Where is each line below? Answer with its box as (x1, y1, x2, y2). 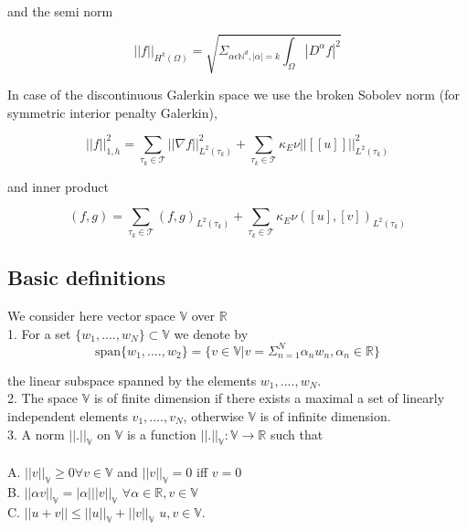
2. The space (7, 388, 79, 408)
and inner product (7, 176, 109, 196)
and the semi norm (7, 2, 113, 20)
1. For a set (7, 323, 71, 343)
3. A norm (7, 424, 65, 443)
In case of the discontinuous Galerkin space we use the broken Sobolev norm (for (7, 85, 460, 104)
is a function (126, 424, 196, 443)
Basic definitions (7, 263, 166, 291)
